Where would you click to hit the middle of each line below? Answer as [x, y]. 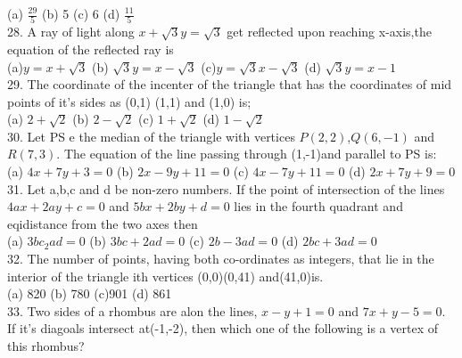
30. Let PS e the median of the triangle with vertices [151, 136]
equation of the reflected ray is [91, 49]
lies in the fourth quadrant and [318, 206]
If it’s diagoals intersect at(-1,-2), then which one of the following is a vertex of [223, 328]
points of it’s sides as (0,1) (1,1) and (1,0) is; [129, 101]
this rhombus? [46, 346]
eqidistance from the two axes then [103, 223]
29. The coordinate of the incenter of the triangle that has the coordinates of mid [230, 84]
